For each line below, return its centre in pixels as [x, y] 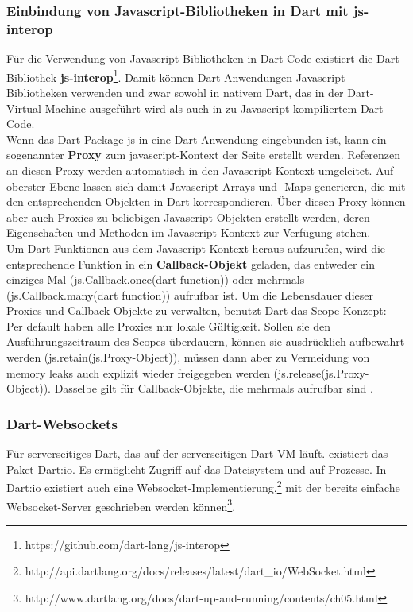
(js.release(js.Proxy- [321, 372]
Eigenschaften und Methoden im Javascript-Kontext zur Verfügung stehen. [189, 232]
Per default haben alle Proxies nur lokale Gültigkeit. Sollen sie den [168, 325]
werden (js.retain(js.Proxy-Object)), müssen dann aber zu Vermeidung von [188, 357]
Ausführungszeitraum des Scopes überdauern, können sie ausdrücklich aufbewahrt [206, 341]
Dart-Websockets [62, 423]
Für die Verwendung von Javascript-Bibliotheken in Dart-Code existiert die [190, 58]
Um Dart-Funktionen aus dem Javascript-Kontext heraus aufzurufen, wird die [196, 248]
